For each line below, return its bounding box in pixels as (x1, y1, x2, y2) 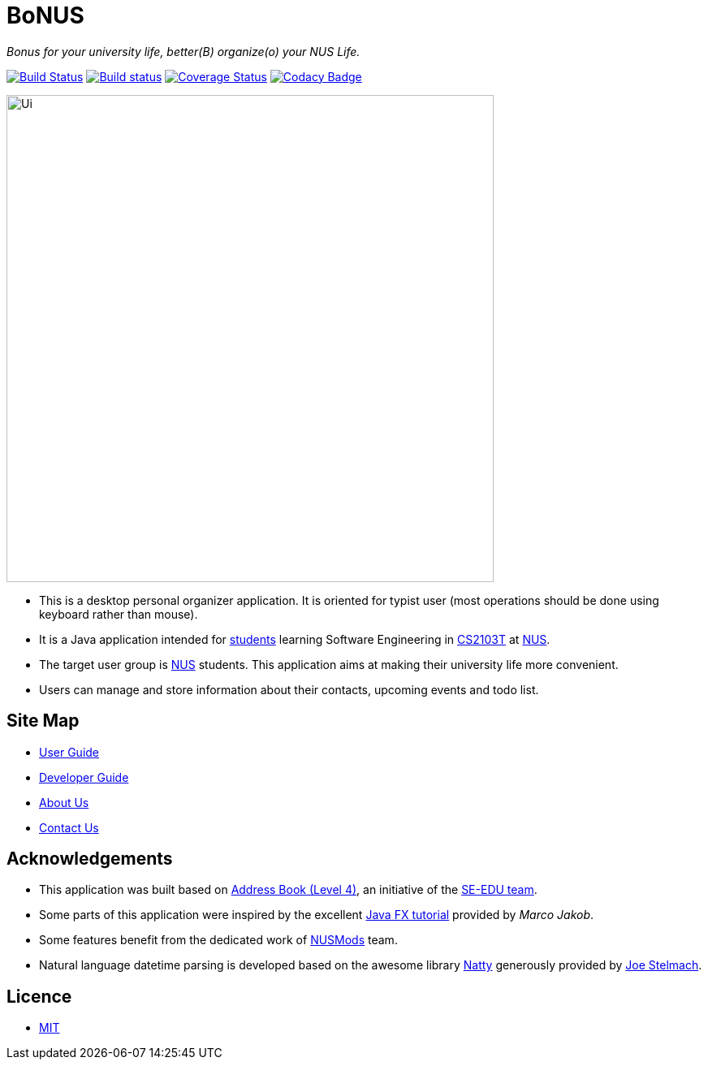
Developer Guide (39, 770, 129, 784)
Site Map (6, 710, 80, 732)
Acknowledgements (6, 848, 173, 870)
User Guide (39, 744, 100, 759)
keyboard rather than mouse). (39, 606, 198, 621)
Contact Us (39, 820, 99, 835)
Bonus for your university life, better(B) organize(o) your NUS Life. (6, 44, 360, 58)
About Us (39, 795, 89, 809)
